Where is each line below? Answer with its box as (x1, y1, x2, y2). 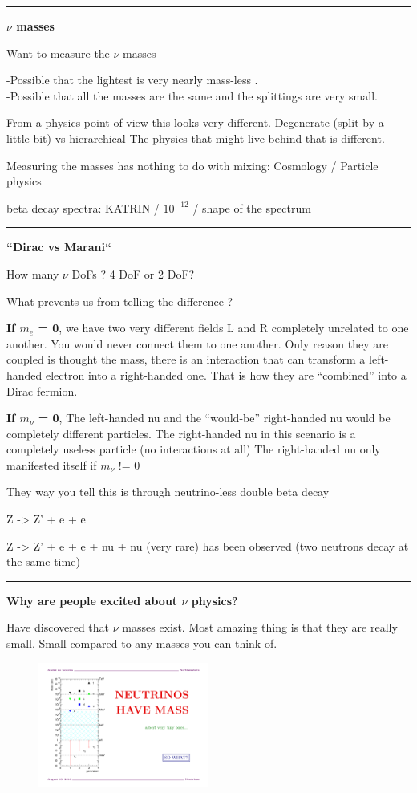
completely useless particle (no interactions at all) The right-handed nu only (6, 441, 381, 458)
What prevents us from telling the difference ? (6, 292, 233, 309)
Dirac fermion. (6, 382, 78, 399)
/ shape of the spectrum (192, 199, 311, 216)
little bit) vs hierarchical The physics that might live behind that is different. (6, 129, 385, 146)
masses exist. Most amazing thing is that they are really (122, 619, 398, 636)
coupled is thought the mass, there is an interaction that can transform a (6, 351, 366, 368)
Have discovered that (6, 619, 110, 636)
